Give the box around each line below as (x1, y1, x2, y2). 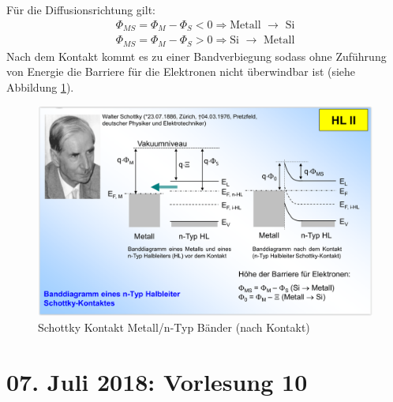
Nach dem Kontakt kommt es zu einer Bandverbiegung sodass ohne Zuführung (6, 47, 387, 64)
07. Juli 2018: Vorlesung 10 (6, 365, 308, 397)
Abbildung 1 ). (6, 78, 74, 95)
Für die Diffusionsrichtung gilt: (6, 2, 155, 17)
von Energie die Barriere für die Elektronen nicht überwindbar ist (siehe (6, 63, 356, 80)
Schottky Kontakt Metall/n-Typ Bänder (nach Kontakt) (38, 318, 310, 335)
